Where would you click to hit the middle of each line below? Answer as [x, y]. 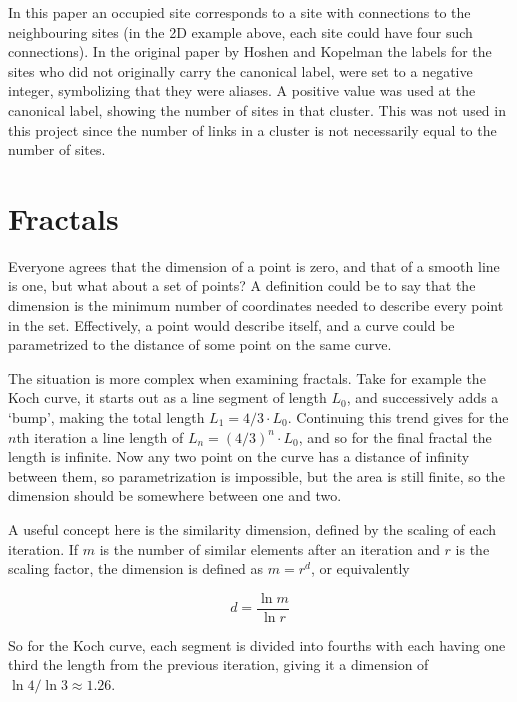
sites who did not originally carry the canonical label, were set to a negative [240, 70]
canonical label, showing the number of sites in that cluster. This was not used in [257, 109]
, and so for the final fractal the [395, 436]
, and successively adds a [422, 397]
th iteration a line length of [100, 436]
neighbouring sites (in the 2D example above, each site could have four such [240, 31]
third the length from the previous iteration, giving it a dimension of [218, 664]
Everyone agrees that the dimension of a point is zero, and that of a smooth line [254, 265]
